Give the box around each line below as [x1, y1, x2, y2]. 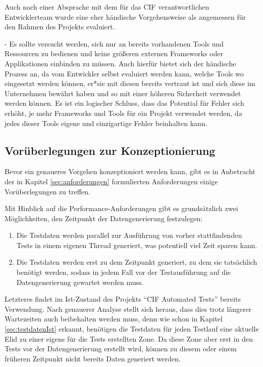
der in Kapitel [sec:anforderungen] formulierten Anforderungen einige [5, 176, 218, 186]
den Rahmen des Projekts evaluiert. [5, 21, 115, 32]
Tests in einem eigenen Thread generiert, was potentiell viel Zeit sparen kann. [16, 239, 257, 250]
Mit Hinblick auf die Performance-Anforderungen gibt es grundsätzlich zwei [5, 203, 238, 214]
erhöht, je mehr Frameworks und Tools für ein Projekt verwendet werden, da [5, 107, 242, 118]
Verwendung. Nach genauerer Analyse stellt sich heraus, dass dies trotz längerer [5, 303, 252, 314]
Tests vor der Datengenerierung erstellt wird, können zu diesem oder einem [5, 343, 237, 354]
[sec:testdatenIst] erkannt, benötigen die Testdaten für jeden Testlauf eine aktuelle [5, 323, 259, 334]
